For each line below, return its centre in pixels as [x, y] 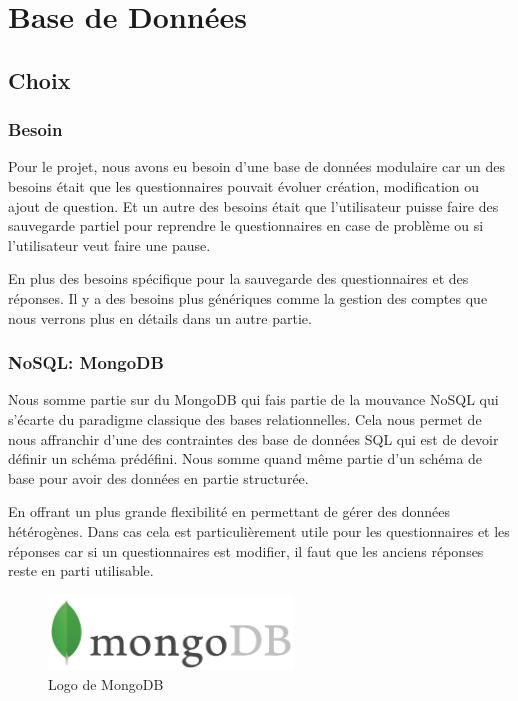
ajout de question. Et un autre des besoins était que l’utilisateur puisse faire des [253, 205]
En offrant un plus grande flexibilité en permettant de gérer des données [229, 511]
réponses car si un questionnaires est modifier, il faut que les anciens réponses [246, 550]
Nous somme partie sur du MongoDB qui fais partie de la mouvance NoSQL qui [253, 399]
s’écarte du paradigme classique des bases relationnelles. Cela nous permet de [245, 418]
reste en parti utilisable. [81, 570]
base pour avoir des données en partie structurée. [158, 477]
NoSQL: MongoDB [86, 362]
